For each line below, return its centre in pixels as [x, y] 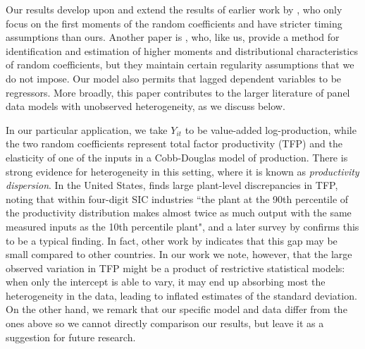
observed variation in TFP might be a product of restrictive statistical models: [175, 268]
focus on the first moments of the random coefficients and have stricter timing [174, 23]
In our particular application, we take [87, 129]
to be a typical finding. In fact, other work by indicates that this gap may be [172, 240]
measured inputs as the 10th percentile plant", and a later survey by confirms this [182, 226]
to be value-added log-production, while [271, 129]
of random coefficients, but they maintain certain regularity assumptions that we [180, 65]
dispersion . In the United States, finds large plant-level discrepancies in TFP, [172, 185]
